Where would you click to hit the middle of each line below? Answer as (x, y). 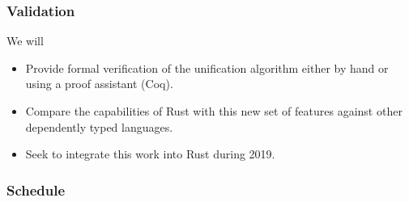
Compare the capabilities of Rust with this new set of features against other (214, 111)
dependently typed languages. (99, 126)
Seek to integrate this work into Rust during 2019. (150, 154)
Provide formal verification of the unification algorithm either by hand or (207, 67)
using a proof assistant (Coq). (99, 84)
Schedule (36, 189)
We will (25, 41)
